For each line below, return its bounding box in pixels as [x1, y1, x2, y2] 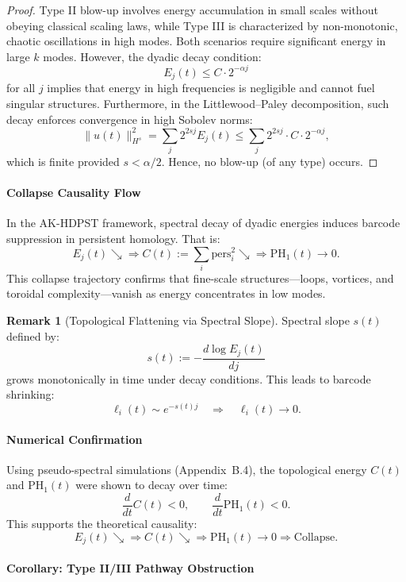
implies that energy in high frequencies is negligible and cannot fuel [47, 79, 375, 96]
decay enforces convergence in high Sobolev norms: [6, 110, 253, 127]
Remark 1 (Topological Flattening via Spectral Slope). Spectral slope [6, 312, 350, 329]
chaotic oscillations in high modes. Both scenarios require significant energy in [6, 33, 386, 49]
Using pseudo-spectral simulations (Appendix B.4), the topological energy [6, 461, 367, 477]
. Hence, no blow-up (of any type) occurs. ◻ [161, 152, 378, 169]
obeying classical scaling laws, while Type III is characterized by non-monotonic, [6, 17, 398, 33]
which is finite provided [6, 152, 120, 169]
